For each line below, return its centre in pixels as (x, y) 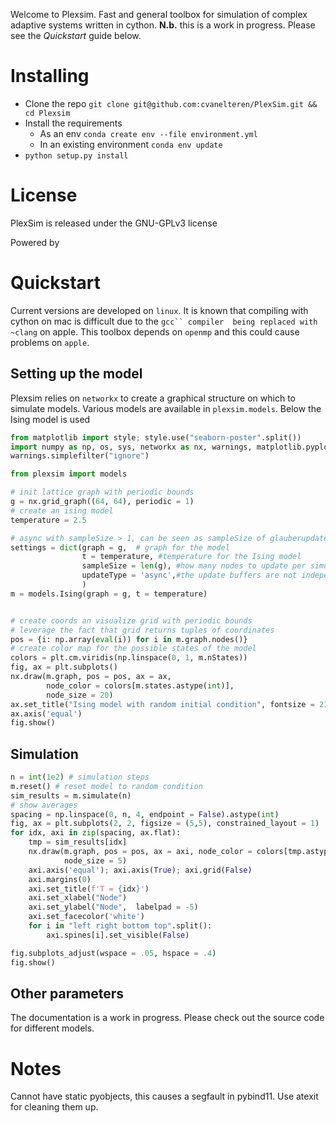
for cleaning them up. (54, 1107)
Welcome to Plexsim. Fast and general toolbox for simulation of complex (159, 14)
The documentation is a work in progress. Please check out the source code (167, 1018)
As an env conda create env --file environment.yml (148, 133)
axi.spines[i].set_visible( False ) (118, 935)
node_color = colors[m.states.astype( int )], (140, 685)
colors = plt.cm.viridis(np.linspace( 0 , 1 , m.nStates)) (129, 658)
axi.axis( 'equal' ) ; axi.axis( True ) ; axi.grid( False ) (140, 870)
